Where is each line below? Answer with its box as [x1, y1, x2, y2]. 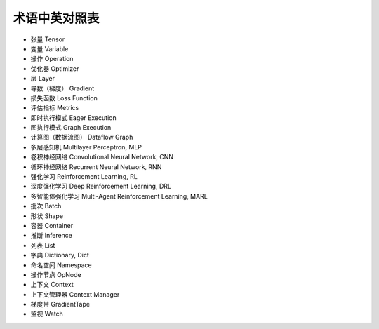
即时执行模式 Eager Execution [30, 113, 117, 122]
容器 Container [30, 221, 74, 229]
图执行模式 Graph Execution [30, 123, 112, 132]
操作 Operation [30, 55, 74, 63]
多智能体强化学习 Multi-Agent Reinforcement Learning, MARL [30, 192, 208, 200]
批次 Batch [30, 202, 62, 210]
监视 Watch [30, 309, 63, 318]
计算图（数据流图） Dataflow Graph [30, 133, 133, 142]
